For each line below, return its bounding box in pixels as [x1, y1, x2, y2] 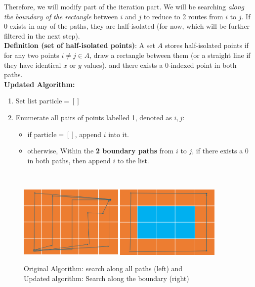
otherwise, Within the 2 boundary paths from [27, 145, 174, 156]
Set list [15, 96, 37, 106]
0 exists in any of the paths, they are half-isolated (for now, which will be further [4, 21, 250, 31]
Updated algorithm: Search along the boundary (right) [24, 273, 189, 283]
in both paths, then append [27, 155, 111, 165]
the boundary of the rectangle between [4, 11, 118, 21]
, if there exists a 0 [192, 145, 249, 156]
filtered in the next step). [4, 30, 80, 41]
